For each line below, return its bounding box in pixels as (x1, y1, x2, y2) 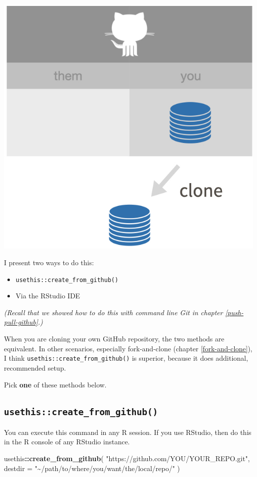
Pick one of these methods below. (4, 379, 107, 389)
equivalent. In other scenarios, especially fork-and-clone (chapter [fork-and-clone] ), (4, 343, 253, 353)
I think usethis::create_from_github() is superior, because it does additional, (4, 353, 248, 363)
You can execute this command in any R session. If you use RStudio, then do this (4, 427, 252, 437)
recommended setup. (4, 362, 66, 373)
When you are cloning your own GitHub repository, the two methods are (4, 334, 224, 344)
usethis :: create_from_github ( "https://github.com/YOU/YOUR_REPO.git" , (4, 453, 250, 464)
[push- (225, 307, 244, 317)
